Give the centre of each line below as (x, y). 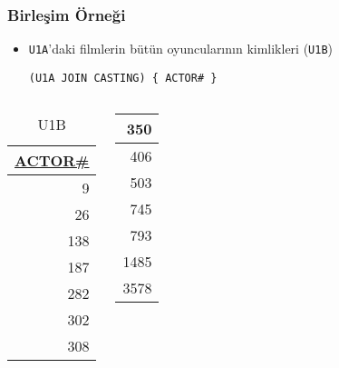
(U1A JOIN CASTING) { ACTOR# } (123, 78)
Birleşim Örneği (67, 14)
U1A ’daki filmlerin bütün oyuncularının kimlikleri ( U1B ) (181, 49)
